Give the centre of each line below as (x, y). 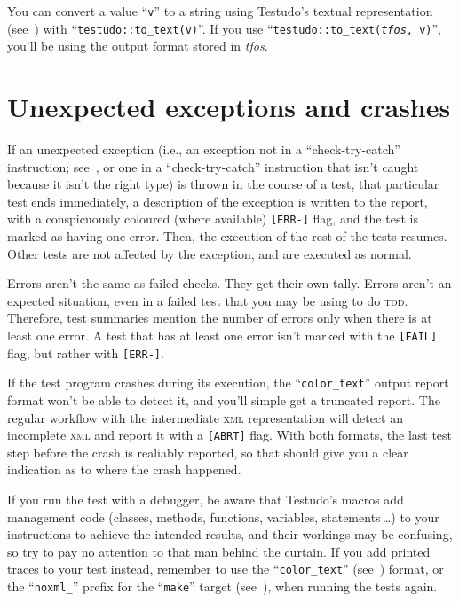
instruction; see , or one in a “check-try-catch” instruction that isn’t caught (213, 166)
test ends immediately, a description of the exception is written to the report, (218, 201)
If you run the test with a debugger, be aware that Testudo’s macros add (206, 500)
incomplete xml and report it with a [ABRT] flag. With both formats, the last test (230, 435)
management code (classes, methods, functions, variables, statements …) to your (223, 516)
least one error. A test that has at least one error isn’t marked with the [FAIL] (222, 336)
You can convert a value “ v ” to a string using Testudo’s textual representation (220, 11)
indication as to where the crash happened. (124, 469)
